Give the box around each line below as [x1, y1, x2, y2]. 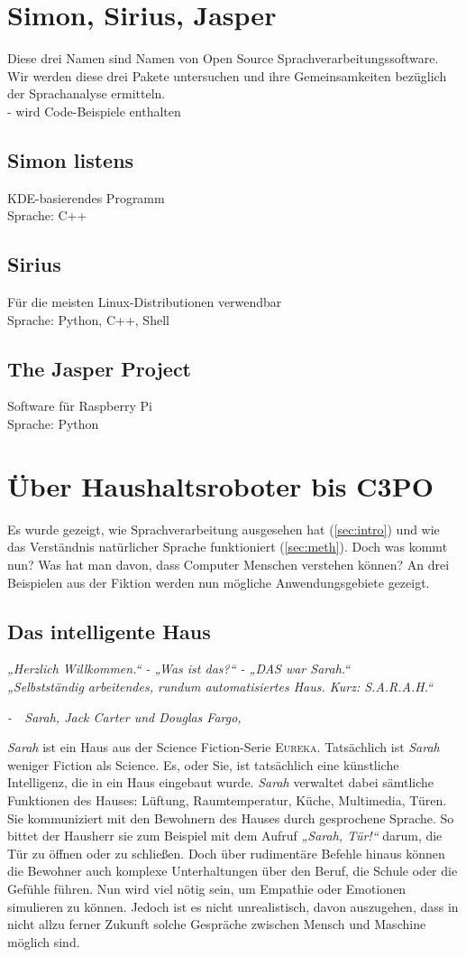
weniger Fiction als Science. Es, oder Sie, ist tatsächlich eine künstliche [7, 755, 399, 774]
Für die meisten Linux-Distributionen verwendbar [7, 293, 282, 311]
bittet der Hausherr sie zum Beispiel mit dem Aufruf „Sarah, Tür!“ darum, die [7, 826, 443, 845]
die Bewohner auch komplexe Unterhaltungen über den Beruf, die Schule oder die [7, 861, 458, 880]
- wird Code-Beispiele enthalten [7, 101, 181, 120]
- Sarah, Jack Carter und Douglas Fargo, [7, 707, 242, 726]
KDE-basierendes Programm [7, 188, 165, 207]
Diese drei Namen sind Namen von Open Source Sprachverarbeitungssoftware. [7, 49, 439, 68]
